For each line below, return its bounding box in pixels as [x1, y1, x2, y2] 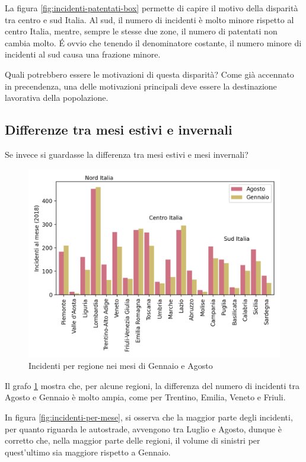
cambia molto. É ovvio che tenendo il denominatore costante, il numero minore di [5, 36, 302, 49]
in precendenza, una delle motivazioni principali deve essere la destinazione [5, 79, 277, 92]
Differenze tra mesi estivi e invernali [5, 120, 232, 139]
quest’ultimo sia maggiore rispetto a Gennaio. [5, 445, 171, 458]
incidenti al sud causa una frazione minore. [5, 48, 161, 60]
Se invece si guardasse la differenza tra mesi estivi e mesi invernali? [5, 148, 248, 160]
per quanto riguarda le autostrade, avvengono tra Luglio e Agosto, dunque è [5, 422, 282, 435]
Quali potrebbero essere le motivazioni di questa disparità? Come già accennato [5, 68, 294, 80]
